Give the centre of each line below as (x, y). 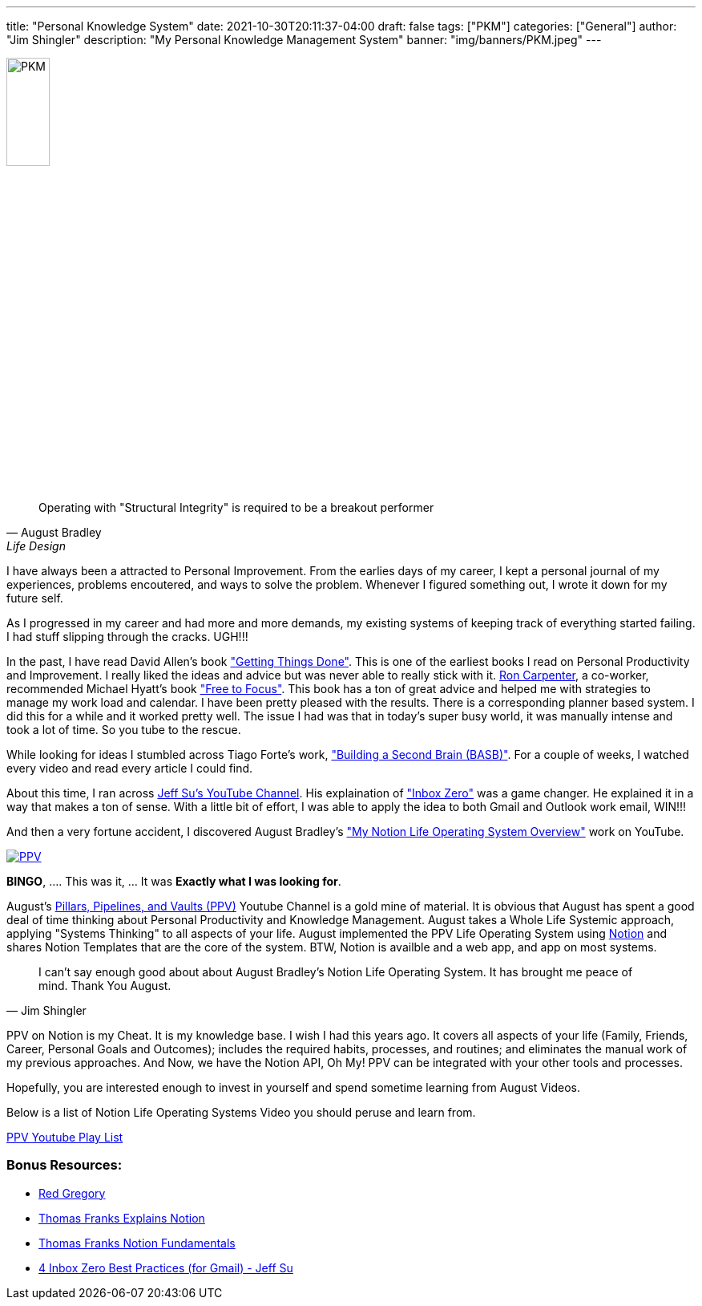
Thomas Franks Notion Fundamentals (137, 1243)
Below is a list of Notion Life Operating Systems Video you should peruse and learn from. (241, 1112)
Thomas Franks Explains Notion (122, 1218)
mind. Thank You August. (105, 986)
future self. (35, 598)
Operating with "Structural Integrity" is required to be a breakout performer (236, 507)
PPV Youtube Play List (65, 1137)
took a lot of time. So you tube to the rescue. (124, 730)
